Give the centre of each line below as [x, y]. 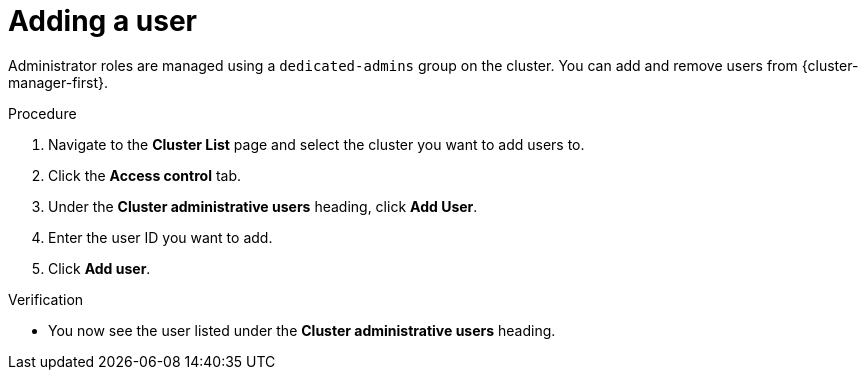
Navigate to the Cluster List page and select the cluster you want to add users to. [316, 144]
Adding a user [102, 21]
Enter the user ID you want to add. [160, 237]
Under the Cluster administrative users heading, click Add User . [263, 206]
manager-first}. [58, 82]
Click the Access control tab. [145, 175]
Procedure [42, 113]
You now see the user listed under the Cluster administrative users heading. [302, 330]
